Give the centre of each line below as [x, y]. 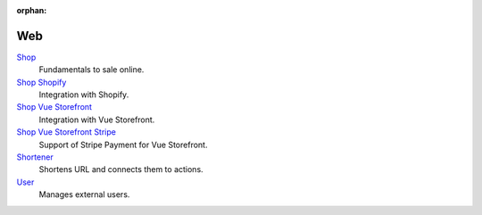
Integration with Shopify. [84, 95]
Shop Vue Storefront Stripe [66, 132]
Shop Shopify [42, 82]
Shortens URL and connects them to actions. [121, 170]
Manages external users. [84, 194]
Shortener [35, 157]
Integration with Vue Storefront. [97, 120]
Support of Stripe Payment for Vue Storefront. [123, 145]
